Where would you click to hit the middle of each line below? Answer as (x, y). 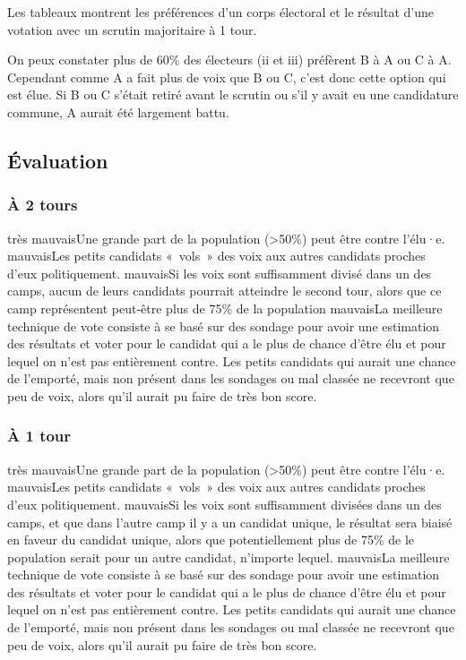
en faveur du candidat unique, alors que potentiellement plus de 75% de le (211, 540)
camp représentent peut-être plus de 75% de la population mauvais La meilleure (225, 308)
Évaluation (58, 160)
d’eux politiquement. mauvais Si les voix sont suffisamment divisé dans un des (220, 273)
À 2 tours (43, 205)
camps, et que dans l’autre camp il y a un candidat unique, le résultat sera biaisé (230, 522)
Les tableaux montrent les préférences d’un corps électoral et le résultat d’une (220, 12)
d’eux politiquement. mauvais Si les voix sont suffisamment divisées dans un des (224, 504)
